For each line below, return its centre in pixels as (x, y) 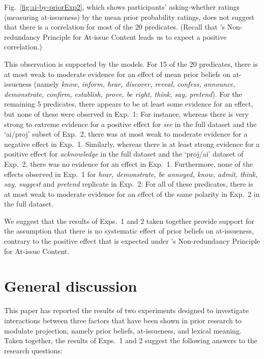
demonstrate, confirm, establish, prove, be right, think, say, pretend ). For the (123, 94)
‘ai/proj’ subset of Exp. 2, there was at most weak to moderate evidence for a (126, 134)
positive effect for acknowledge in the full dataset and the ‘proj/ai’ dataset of (124, 154)
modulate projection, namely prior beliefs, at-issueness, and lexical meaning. (123, 330)
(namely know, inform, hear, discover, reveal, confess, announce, (135, 84)
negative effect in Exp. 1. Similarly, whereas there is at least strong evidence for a (132, 144)
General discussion (71, 286)
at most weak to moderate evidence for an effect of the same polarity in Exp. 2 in (132, 194)
